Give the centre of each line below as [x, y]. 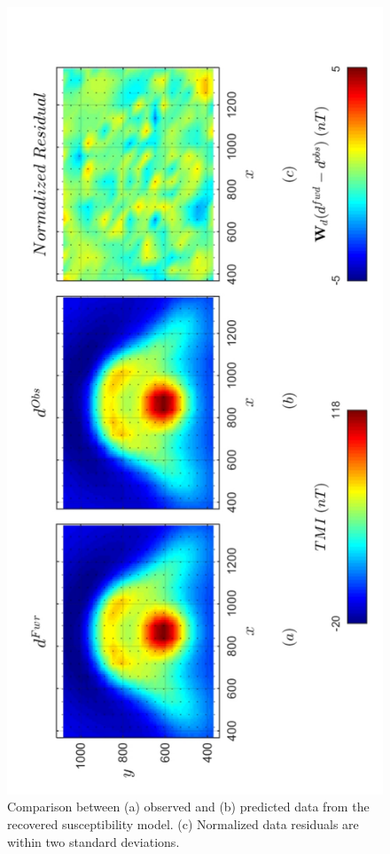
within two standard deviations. [94, 841]
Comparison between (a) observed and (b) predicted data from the [188, 807]
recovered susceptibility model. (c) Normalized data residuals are [183, 824]
